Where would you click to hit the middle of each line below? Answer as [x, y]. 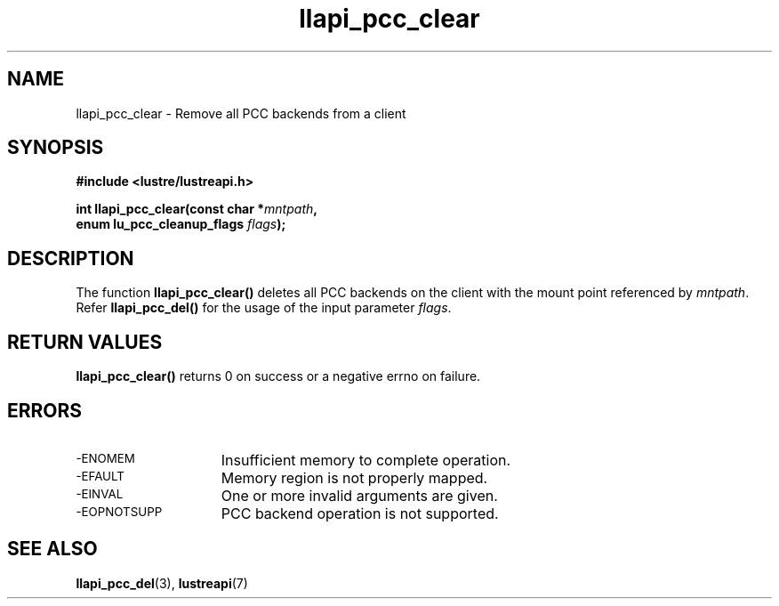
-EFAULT [100, 476]
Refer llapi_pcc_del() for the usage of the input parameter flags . [264, 308]
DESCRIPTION [71, 258]
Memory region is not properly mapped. [354, 477]
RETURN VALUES [85, 342]
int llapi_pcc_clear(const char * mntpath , [197, 209]
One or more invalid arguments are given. [359, 495]
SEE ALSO [52, 549]
